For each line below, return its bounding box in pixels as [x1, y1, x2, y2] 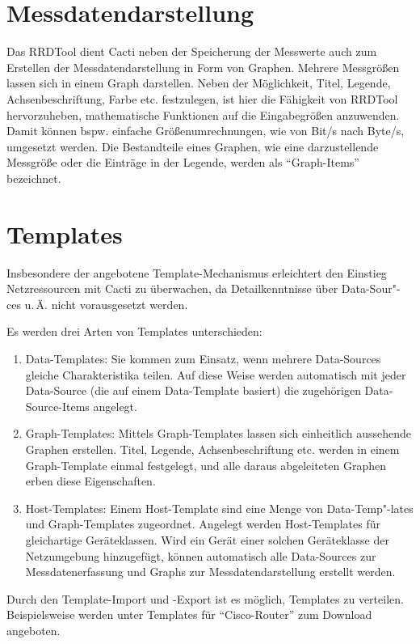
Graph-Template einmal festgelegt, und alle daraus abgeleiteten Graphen [25, 456, 386, 473]
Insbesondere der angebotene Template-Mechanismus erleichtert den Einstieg [6, 264, 387, 281]
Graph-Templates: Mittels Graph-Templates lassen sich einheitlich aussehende [25, 425, 412, 442]
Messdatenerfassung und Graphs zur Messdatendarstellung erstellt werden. [25, 563, 396, 580]
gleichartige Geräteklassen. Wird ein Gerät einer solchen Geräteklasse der [25, 531, 389, 548]
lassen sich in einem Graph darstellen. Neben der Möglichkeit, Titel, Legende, [6, 74, 391, 91]
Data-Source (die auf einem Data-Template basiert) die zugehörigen [25, 382, 361, 399]
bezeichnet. [6, 169, 61, 186]
